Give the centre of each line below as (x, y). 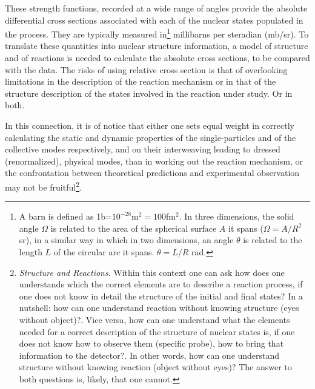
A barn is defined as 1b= (65, 216)
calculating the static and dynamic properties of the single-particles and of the (151, 137)
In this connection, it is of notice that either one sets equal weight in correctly (150, 125)
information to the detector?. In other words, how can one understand (149, 355)
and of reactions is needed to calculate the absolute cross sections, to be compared (157, 58)
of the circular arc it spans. (104, 252)
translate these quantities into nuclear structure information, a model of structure (157, 46)
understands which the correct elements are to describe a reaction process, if (161, 284)
